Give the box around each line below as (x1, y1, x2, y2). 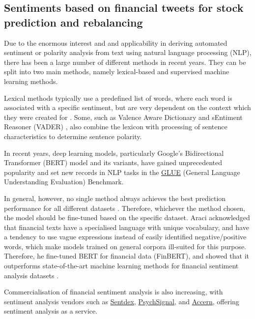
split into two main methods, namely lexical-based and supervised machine (4, 66, 229, 77)
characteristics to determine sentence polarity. (4, 131, 142, 141)
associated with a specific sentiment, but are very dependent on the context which (4, 102, 251, 113)
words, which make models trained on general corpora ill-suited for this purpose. (4, 241, 247, 251)
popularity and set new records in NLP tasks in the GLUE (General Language (4, 167, 240, 177)
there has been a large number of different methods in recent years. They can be (4, 57, 246, 67)
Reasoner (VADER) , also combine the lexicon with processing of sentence (4, 121, 227, 132)
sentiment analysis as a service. (4, 306, 98, 316)
